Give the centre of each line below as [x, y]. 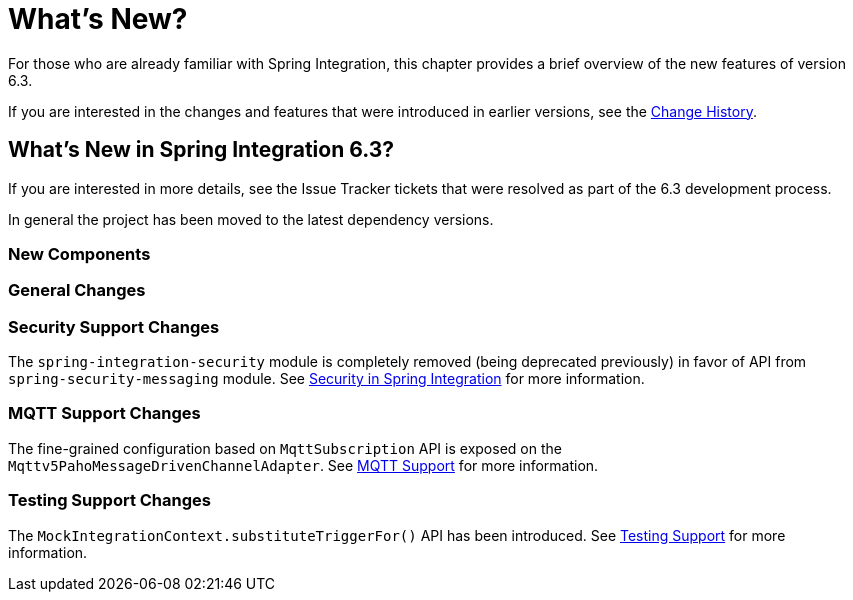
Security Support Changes [114, 326]
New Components [79, 253]
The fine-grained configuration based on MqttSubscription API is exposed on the [285, 448]
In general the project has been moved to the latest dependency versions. [251, 219]
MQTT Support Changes [104, 413]
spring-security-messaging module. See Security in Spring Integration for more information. [326, 379]
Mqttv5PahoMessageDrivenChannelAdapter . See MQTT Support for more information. [303, 465]
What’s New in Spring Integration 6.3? [201, 150]
